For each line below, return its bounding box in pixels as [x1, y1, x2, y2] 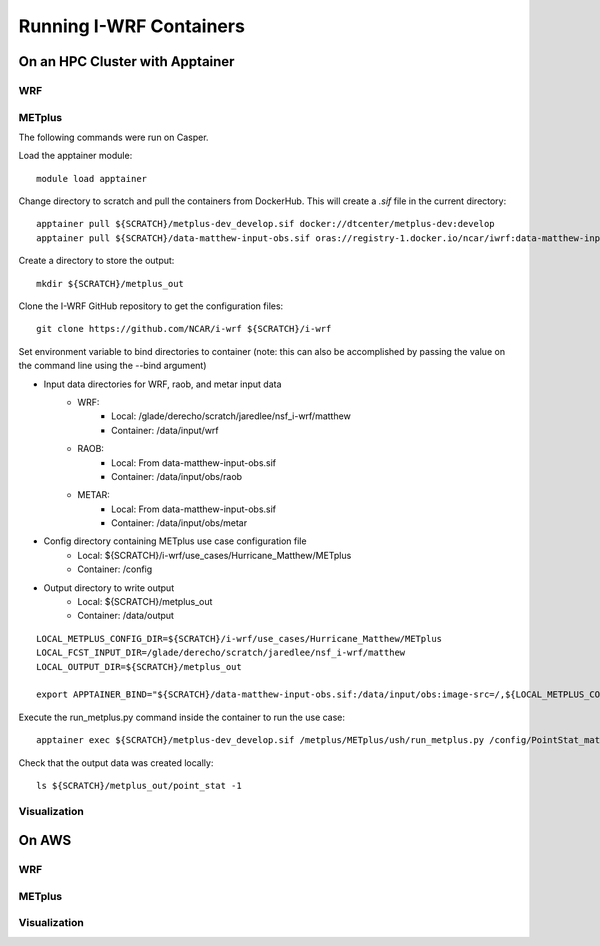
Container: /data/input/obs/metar [111, 517, 248, 529]
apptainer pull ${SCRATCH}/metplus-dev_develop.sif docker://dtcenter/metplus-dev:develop [36, 218, 495, 230]
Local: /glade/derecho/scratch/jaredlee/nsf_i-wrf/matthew [111, 410, 352, 422]
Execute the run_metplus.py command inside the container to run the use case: [18, 711, 345, 723]
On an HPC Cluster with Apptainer [18, 53, 235, 70]
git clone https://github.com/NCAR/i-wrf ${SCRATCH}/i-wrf [36, 323, 332, 335]
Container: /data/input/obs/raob [111, 470, 243, 482]
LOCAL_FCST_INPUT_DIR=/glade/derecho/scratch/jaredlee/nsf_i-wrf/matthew [36, 647, 406, 659]
